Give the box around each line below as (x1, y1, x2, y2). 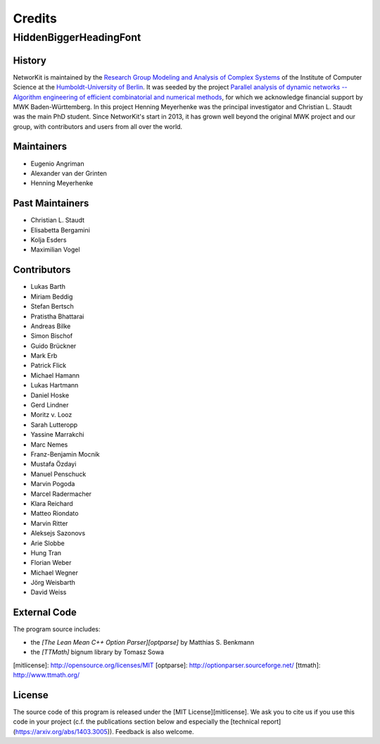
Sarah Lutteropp (30, 420, 78, 429)
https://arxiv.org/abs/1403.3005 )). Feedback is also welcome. (15, 727, 194, 736)
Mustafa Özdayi (30, 460, 77, 469)
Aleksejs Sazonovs (30, 529, 86, 538)
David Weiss (30, 588, 67, 597)
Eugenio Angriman (30, 159, 84, 168)
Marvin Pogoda (30, 480, 75, 488)
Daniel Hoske (30, 391, 70, 399)
